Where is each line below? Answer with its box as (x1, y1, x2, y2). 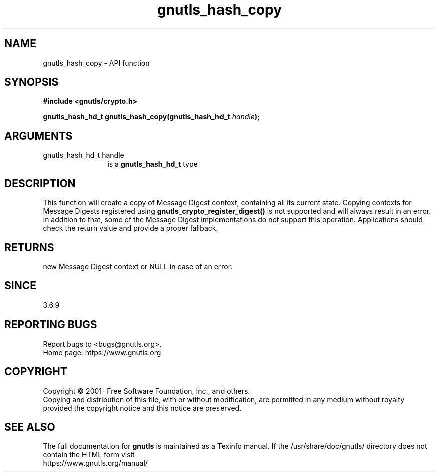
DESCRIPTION (4, 177, 76, 190)
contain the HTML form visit (43, 450, 135, 459)
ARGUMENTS (4, 129, 73, 142)
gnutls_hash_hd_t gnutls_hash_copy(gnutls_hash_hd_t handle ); (43, 112, 260, 121)
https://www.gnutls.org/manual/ (43, 459, 148, 468)
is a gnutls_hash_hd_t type (107, 160, 198, 169)
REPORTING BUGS (4, 318, 97, 331)
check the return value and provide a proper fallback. (43, 224, 218, 233)
